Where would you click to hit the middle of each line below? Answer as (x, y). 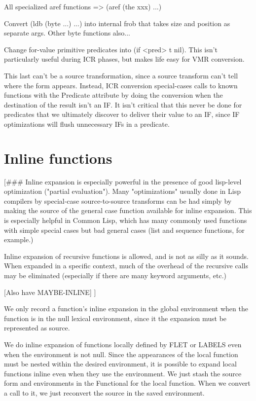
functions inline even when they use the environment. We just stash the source (123, 373)
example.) (19, 239)
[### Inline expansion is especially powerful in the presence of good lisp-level (123, 181)
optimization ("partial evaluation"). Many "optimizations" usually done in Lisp (122, 191)
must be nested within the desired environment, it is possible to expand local (120, 364)
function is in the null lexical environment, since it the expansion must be (115, 318)
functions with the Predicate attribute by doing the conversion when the (113, 95)
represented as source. (37, 328)
